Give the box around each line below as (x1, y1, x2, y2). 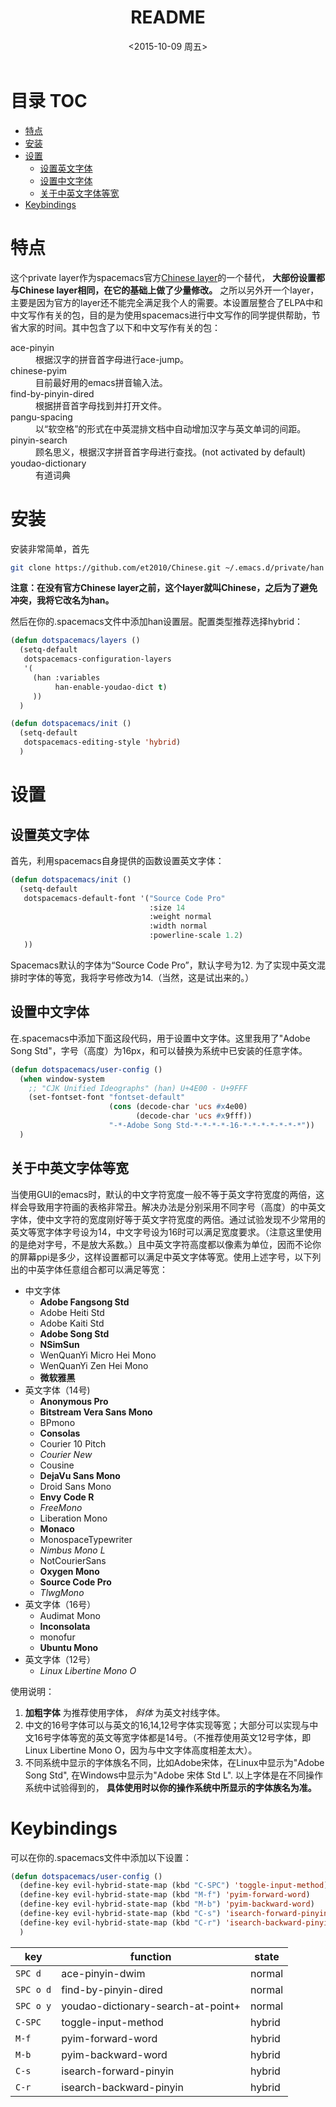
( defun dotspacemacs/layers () (10, 636, 141, 646)
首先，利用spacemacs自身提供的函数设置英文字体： (10, 854, 225, 866)
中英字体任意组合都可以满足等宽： (27, 1263, 168, 1275)
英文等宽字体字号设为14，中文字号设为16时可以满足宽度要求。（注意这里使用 (10, 1226, 323, 1238)
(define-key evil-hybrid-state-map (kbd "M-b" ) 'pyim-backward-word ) (19, 1899, 315, 1910)
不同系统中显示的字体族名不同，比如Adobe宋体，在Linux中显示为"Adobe (24, 1756, 325, 1768)
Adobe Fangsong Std (39, 1296, 130, 1308)
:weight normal (148, 912, 213, 922)
